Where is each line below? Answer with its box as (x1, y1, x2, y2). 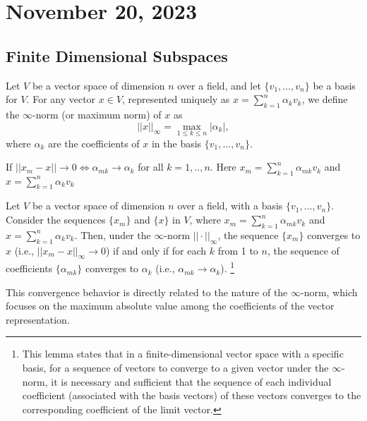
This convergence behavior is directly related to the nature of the (6, 284, 288, 299)
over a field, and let (177, 78, 261, 92)
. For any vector (26, 92, 96, 106)
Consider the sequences (6, 212, 106, 227)
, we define (301, 92, 348, 106)
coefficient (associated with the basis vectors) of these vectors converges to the (22, 388, 361, 403)
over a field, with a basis (177, 198, 283, 213)
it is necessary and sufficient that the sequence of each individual (51, 374, 332, 389)
